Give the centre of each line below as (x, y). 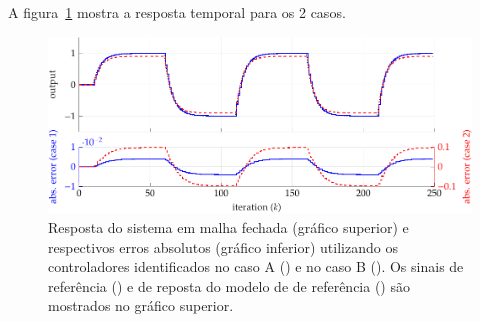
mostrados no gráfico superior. (141, 305)
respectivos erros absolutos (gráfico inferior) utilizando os (223, 246)
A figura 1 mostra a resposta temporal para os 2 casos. (177, 12)
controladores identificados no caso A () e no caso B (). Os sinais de (256, 266)
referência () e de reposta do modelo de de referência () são (229, 285)
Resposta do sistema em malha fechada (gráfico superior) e (228, 226)
